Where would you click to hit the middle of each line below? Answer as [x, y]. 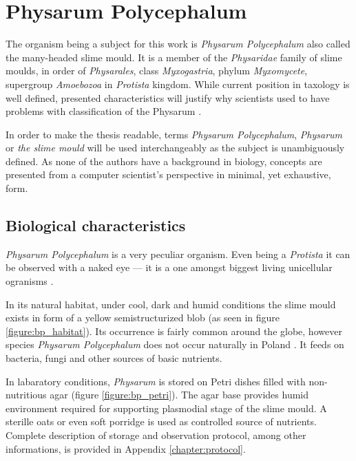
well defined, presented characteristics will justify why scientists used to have [168, 97]
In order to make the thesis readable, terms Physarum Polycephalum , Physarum [174, 134]
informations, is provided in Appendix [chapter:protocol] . [126, 448]
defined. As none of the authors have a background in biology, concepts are [164, 161]
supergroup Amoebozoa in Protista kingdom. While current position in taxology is [178, 84]
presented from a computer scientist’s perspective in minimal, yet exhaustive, [168, 174]
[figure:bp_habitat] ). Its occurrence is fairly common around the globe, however [174, 331]
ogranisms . [30, 281]
